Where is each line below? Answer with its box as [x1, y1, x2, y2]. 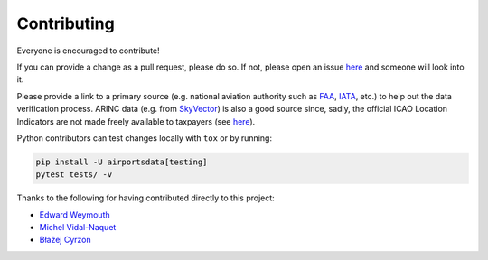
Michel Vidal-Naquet [39, 222, 117, 233]
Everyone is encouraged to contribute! [16, 45, 160, 56]
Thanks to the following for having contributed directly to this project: [16, 192, 275, 203]
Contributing [16, 14, 115, 33]
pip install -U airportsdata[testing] [35, 156, 208, 167]
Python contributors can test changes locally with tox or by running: [16, 132, 273, 144]
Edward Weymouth [39, 209, 110, 220]
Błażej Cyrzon [39, 235, 91, 246]
